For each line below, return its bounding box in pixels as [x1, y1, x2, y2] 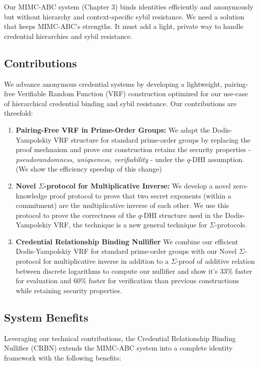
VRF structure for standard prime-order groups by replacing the [53, 134, 251, 145]
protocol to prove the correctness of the [15, 209, 136, 220]
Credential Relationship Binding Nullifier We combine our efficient [15, 236, 239, 246]
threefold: [4, 108, 33, 118]
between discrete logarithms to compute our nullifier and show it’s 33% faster [15, 265, 253, 276]
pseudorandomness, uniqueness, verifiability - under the [15, 154, 185, 164]
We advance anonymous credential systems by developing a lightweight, [4, 78, 222, 89]
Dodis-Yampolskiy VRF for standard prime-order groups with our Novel [15, 246, 237, 256]
